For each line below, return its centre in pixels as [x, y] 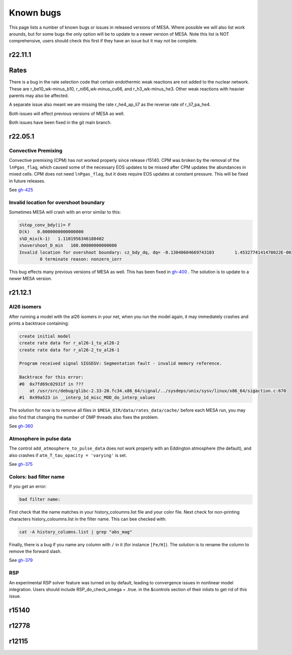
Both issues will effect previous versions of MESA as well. [67, 113]
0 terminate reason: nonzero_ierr [81, 259]
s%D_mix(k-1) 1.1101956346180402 [62, 238]
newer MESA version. [30, 278]
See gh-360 [21, 426]
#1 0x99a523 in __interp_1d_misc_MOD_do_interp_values [87, 398]
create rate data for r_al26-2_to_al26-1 [69, 350]
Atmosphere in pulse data [40, 438]
